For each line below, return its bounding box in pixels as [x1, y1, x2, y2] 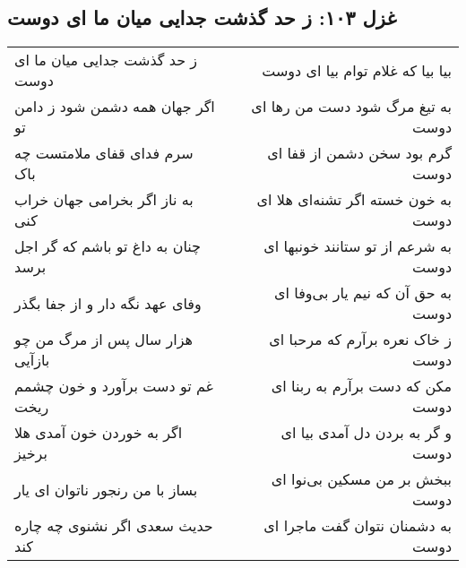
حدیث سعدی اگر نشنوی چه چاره [14, 515, 213, 537]
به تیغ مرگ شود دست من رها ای [251, 96, 452, 117]
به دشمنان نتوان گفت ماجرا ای [263, 515, 452, 537]
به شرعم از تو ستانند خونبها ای [263, 236, 452, 257]
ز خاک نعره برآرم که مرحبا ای [269, 329, 452, 350]
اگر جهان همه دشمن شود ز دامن [14, 96, 215, 117]
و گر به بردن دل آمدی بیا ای [280, 422, 452, 443]
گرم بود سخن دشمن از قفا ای [267, 142, 452, 164]
